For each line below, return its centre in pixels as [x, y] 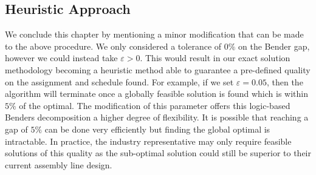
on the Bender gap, [274, 46]
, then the [285, 81]
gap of [16, 129]
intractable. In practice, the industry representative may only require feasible [148, 141]
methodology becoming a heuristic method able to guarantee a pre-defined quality [158, 69]
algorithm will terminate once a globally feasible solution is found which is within [156, 94]
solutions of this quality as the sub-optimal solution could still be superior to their [158, 153]
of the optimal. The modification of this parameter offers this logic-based [155, 105]
